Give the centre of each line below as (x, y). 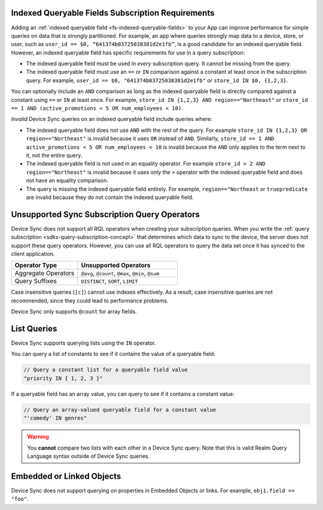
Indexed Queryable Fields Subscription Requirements (113, 13)
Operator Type (36, 265)
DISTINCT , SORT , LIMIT (109, 281)
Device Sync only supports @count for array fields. (74, 312)
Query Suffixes (36, 281)
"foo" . (20, 499)
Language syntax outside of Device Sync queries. (88, 456)
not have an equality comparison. (67, 180)
